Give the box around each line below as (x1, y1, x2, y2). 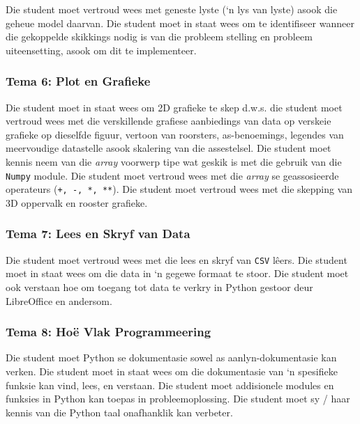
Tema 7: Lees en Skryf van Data (6, 225, 190, 242)
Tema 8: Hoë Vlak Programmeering (6, 323, 211, 340)
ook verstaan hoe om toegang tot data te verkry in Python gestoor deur (6, 279, 313, 294)
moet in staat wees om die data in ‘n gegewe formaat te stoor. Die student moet (6, 266, 349, 281)
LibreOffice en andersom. (6, 293, 112, 308)
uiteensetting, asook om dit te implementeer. (6, 42, 197, 57)
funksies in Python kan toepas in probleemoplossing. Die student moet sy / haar (6, 391, 350, 406)
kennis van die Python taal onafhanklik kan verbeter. (6, 405, 233, 419)
